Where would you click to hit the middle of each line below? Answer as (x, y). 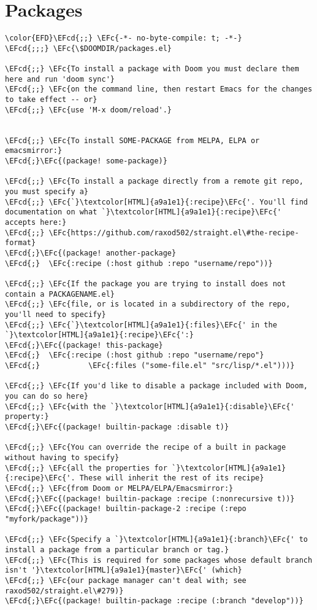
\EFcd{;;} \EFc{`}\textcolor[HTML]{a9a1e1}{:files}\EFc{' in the (141, 325)
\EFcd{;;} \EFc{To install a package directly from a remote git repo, (154, 182)
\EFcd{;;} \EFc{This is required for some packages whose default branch (159, 560)
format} (21, 243)
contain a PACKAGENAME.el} (60, 294)
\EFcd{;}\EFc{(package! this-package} (84, 345)
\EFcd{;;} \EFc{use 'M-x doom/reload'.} (89, 110)
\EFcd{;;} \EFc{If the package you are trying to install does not (146, 283)
